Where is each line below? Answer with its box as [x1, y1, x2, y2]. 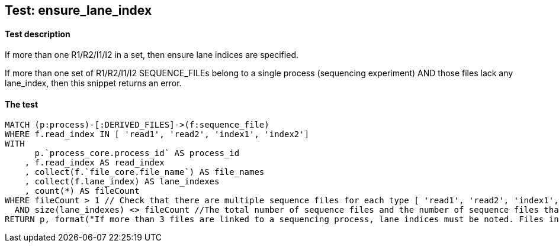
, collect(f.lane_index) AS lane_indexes [24, 177, 220, 187]
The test [5, 99, 38, 109]
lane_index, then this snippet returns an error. [5, 78, 182, 89]
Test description [5, 28, 70, 39]
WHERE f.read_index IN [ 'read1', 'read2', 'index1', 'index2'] [5, 129, 310, 139]
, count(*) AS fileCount [24, 186, 140, 196]
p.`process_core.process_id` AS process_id [34, 148, 240, 158]
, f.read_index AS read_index [24, 158, 165, 168]
